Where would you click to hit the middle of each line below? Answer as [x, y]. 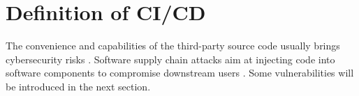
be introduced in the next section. [78, 86]
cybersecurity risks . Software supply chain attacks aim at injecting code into [170, 59]
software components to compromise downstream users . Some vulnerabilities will [180, 73]
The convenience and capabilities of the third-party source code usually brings [173, 46]
